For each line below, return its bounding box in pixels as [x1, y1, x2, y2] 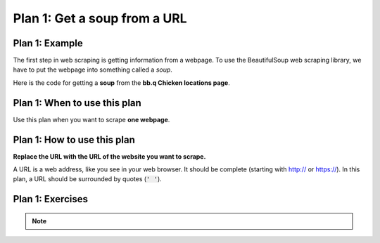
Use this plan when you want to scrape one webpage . [13, 115, 170, 124]
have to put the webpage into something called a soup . [13, 65, 172, 74]
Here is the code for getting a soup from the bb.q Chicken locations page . [13, 78, 230, 87]
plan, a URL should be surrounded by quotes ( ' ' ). [13, 175, 162, 183]
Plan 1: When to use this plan [13, 97, 142, 109]
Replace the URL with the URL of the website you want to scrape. [13, 152, 206, 161]
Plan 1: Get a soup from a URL [13, 11, 187, 26]
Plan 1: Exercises [13, 193, 88, 205]
